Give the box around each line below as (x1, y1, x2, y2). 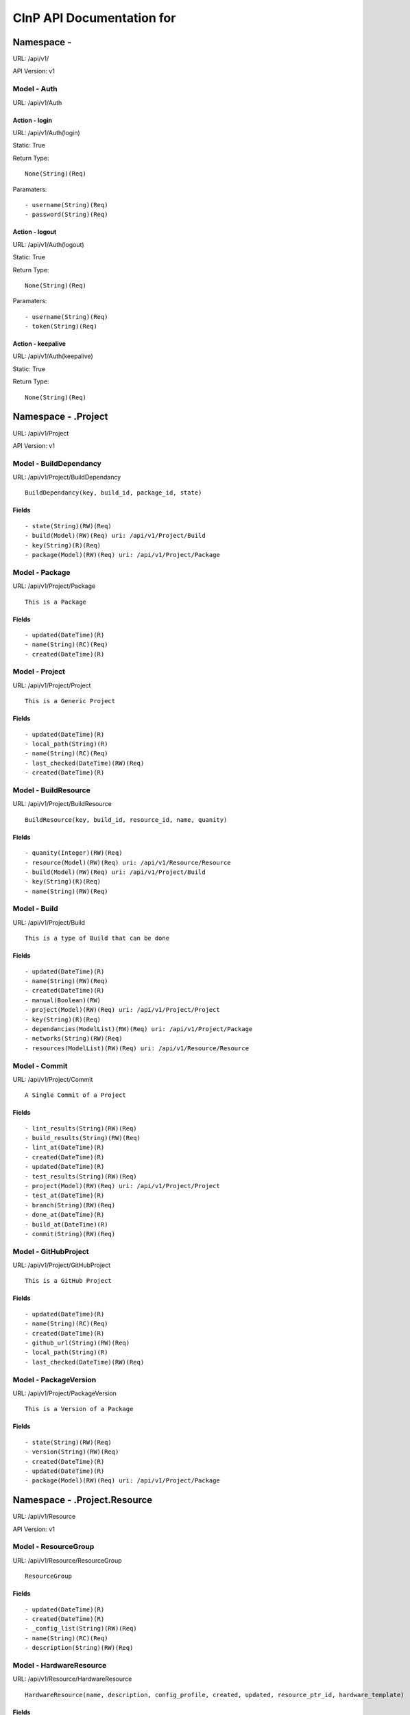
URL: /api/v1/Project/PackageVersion (12, 1389, 117, 1397)
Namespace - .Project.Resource (12, 1494, 153, 1506)
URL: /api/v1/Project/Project (12, 681, 91, 689)
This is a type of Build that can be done (25, 934, 170, 943)
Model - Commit (12, 1061, 68, 1070)
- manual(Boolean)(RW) (25, 996, 101, 1004)
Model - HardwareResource (12, 1660, 107, 1670)
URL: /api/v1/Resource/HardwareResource (12, 1675, 132, 1683)
